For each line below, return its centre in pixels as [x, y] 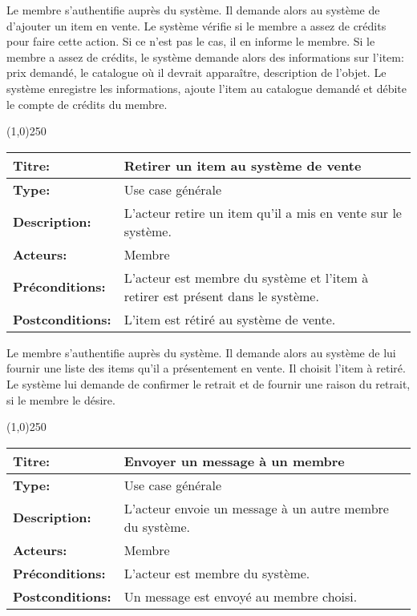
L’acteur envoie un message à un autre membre [256, 508]
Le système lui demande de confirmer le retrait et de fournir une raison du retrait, [208, 383]
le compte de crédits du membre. [87, 104]
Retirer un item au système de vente [243, 165]
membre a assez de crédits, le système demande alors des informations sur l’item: [205, 56]
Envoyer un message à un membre [234, 461]
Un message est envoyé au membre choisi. [241, 596]
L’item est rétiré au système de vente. [230, 319]
